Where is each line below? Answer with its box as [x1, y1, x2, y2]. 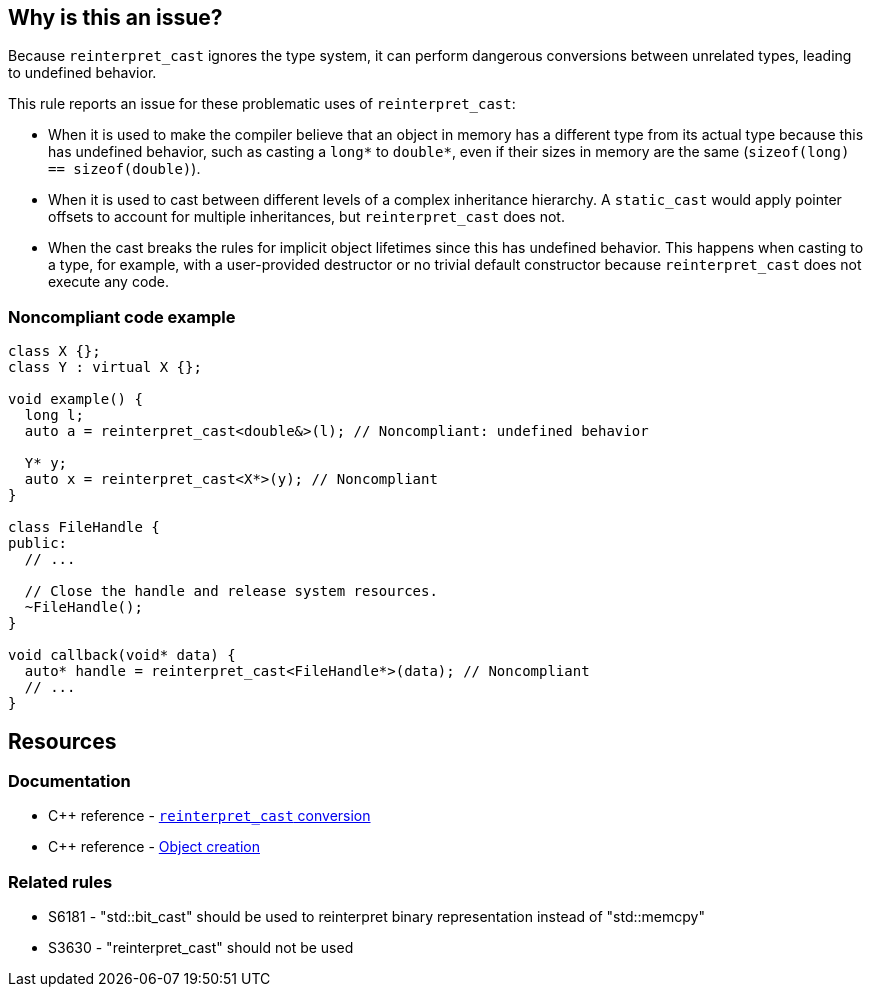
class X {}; [8, 343, 101, 360]
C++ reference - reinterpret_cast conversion [48, 807, 371, 825]
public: [8, 535, 68, 552]
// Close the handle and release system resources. [24, 583, 438, 600]
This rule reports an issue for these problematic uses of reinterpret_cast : [8, 95, 516, 113]
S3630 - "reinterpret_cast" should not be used [48, 939, 354, 957]
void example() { [8, 391, 143, 408]
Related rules [8, 871, 113, 892]
